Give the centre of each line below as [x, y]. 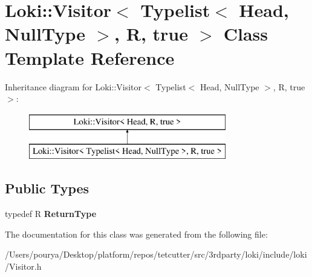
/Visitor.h [23, 266]
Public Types [47, 188]
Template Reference [90, 57]
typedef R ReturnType [51, 214]
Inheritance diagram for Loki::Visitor [73, 86]
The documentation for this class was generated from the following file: [136, 234]
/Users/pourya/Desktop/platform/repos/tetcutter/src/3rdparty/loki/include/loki [156, 254]
